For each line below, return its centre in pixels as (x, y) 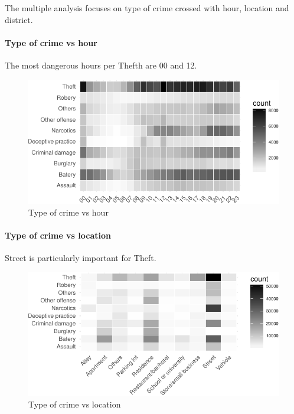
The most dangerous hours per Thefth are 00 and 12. (101, 65)
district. (19, 19)
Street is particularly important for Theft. (81, 258)
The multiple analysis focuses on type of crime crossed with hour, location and (147, 8)
